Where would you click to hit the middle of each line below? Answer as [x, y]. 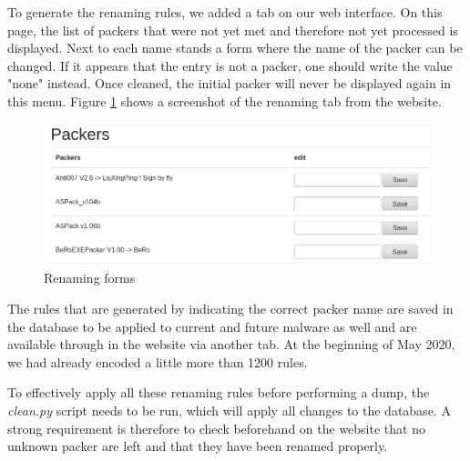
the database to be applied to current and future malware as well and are [212, 326]
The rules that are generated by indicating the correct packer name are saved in [230, 308]
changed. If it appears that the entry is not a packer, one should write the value [230, 65]
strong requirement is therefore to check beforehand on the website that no [216, 428]
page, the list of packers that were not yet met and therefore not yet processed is [233, 30]
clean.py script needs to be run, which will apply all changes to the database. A [229, 410]
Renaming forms [90, 278]
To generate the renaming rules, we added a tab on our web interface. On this [225, 12]
